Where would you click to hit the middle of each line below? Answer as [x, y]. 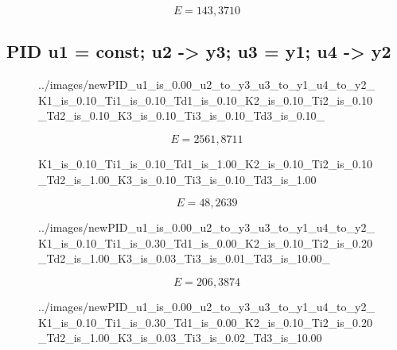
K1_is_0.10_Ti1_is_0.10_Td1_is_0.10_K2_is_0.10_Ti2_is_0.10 [206, 100]
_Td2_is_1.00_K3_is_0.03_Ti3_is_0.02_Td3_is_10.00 [180, 338]
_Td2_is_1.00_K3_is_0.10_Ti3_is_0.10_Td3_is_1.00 [177, 179]
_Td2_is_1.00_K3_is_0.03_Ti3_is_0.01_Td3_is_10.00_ [185, 258]
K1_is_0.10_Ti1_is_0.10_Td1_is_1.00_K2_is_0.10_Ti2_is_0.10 [206, 163]
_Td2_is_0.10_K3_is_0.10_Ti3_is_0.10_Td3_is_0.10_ [182, 115]
